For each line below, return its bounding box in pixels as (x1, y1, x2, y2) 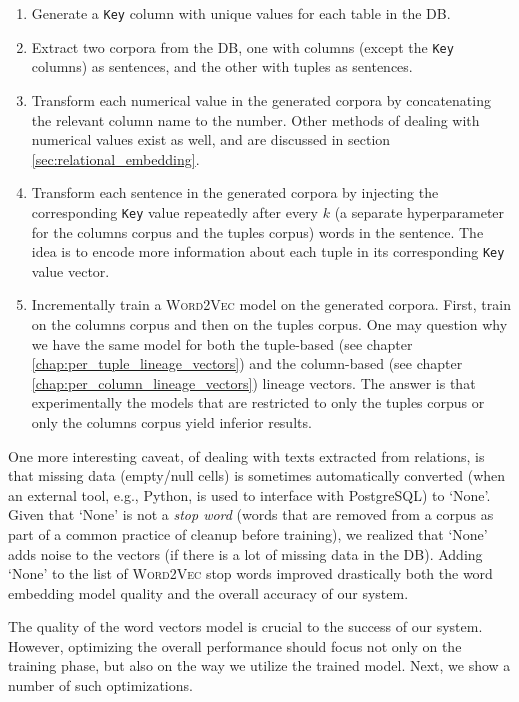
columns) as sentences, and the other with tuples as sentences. (31, 56, 413, 77)
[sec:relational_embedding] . (31, 148, 200, 169)
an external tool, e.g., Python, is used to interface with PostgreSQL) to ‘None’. (8, 484, 491, 505)
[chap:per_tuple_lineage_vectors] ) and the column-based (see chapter (31, 353, 463, 374)
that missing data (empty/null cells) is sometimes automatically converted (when (8, 465, 506, 486)
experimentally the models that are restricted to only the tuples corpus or (31, 392, 485, 413)
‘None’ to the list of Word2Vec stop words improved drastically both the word (8, 563, 493, 584)
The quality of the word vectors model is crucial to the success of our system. (8, 616, 483, 637)
